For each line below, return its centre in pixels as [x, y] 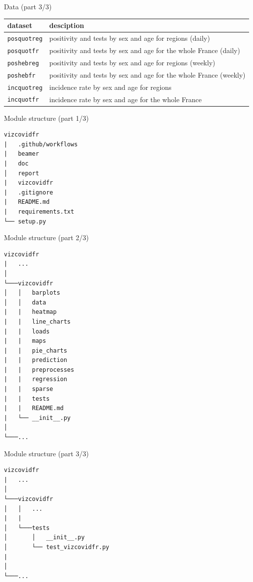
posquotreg [25, 39]
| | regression [36, 379]
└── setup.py [25, 221]
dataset [20, 25]
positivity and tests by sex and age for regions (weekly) [132, 62]
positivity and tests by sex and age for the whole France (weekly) [147, 74]
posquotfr [23, 51]
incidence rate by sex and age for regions [110, 87]
